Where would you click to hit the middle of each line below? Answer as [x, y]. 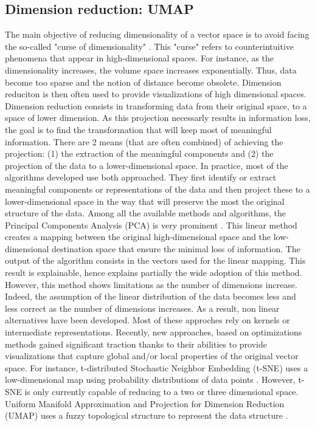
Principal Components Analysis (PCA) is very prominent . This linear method [151, 225]
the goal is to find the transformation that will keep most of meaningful [138, 129]
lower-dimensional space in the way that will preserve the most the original [145, 201]
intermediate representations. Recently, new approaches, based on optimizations [154, 332]
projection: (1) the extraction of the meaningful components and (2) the [139, 153]
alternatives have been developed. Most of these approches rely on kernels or [147, 320]
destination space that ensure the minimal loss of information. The [176, 248]
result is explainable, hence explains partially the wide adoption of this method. [154, 273]
